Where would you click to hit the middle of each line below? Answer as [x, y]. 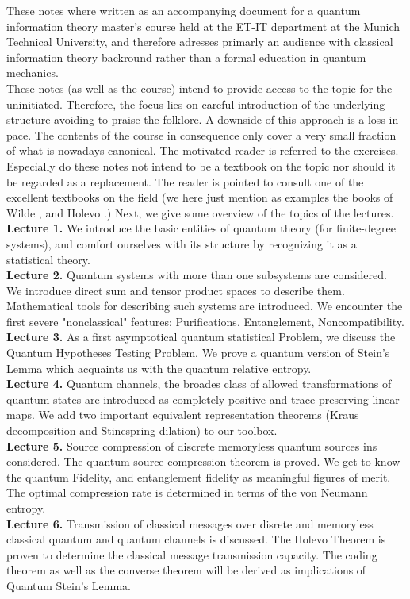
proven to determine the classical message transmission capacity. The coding [192, 554]
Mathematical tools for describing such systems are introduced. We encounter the [205, 306]
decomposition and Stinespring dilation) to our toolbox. [142, 430]
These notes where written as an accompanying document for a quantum [184, 10]
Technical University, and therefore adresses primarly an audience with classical [200, 42]
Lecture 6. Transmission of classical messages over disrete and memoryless [190, 523]
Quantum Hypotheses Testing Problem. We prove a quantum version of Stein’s [198, 353]
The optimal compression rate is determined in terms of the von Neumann [187, 492]
